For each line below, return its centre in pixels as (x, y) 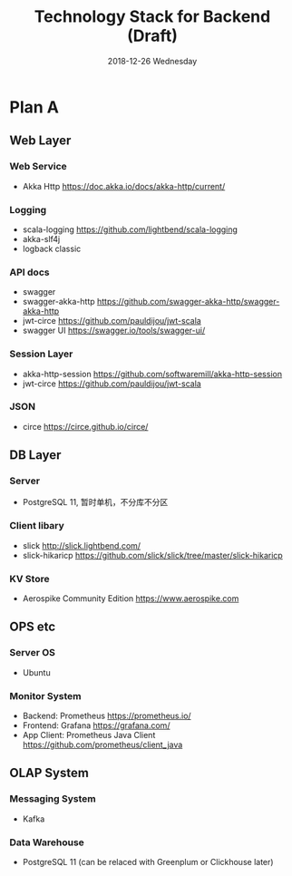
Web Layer (40, 141)
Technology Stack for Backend (152, 17)
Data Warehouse (47, 842)
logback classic (52, 248)
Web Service (39, 167)
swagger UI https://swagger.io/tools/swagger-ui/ (114, 331)
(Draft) (152, 36)
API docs (29, 272)
